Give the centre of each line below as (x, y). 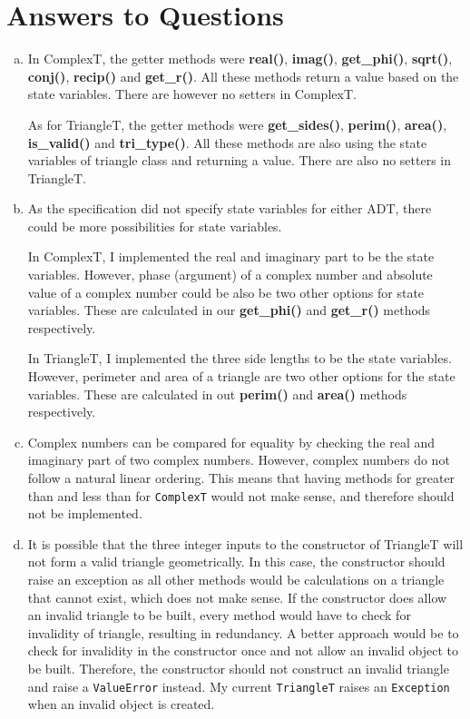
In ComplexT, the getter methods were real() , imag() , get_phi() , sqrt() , (240, 59)
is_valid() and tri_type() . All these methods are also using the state (227, 142)
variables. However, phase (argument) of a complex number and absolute (230, 275)
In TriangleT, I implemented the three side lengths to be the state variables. (240, 358)
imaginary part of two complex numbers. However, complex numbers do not (239, 460)
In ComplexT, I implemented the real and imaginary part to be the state (231, 256)
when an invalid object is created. (121, 704)
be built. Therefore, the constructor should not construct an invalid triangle (238, 668)
